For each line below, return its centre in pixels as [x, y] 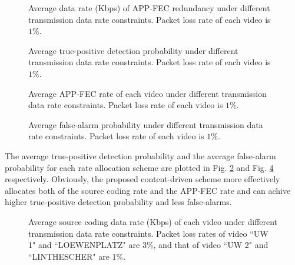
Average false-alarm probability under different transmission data [146, 124]
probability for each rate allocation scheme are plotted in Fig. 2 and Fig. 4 [139, 167]
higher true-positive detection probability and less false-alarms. [118, 202]
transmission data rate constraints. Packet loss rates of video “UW [148, 233]
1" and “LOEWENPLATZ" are [84, 245]
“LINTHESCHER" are [69, 256]
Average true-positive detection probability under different [133, 50]
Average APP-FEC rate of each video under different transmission [147, 93]
